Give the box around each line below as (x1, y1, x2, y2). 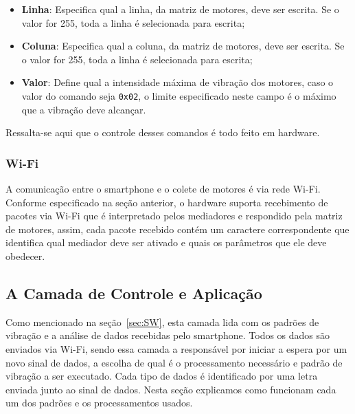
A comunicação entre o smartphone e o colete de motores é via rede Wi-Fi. (5, 182, 321, 196)
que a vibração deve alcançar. (21, 102, 146, 116)
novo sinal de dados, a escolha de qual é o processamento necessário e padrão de (5, 355, 343, 369)
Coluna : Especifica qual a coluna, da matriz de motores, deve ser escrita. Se (21, 39, 345, 53)
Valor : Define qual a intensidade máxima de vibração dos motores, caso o (21, 75, 334, 89)
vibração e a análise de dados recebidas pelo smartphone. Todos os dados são (5, 328, 330, 342)
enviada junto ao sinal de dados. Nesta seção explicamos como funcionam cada (5, 382, 336, 396)
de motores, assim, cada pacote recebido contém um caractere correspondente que (5, 221, 350, 236)
